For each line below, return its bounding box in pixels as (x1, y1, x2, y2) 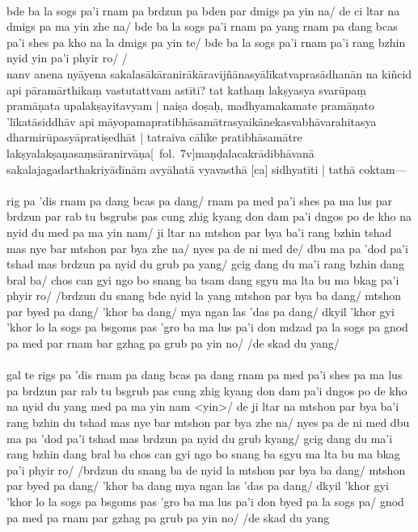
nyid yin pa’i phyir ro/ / (6, 49, 128, 66)
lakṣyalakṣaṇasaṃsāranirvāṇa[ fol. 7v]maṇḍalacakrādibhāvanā (6, 144, 315, 161)
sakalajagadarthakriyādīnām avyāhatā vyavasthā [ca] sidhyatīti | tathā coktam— (6, 160, 407, 177)
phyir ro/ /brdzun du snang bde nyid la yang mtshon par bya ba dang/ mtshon (6, 287, 402, 304)
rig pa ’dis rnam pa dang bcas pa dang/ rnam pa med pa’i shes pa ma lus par (6, 192, 392, 209)
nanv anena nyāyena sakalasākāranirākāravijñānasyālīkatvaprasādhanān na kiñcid (6, 65, 412, 82)
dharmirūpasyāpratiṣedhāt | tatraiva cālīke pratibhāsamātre (6, 129, 302, 146)
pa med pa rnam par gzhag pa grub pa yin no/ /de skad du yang (6, 509, 330, 526)
